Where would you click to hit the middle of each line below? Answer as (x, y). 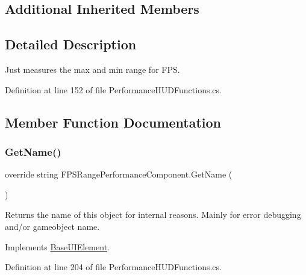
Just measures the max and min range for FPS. (92, 69)
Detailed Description (71, 44)
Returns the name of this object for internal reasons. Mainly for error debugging (153, 215)
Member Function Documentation (113, 122)
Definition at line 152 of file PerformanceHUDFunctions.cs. (113, 89)
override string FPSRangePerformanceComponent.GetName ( (119, 174)
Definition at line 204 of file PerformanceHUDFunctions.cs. (113, 267)
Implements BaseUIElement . (57, 246)
